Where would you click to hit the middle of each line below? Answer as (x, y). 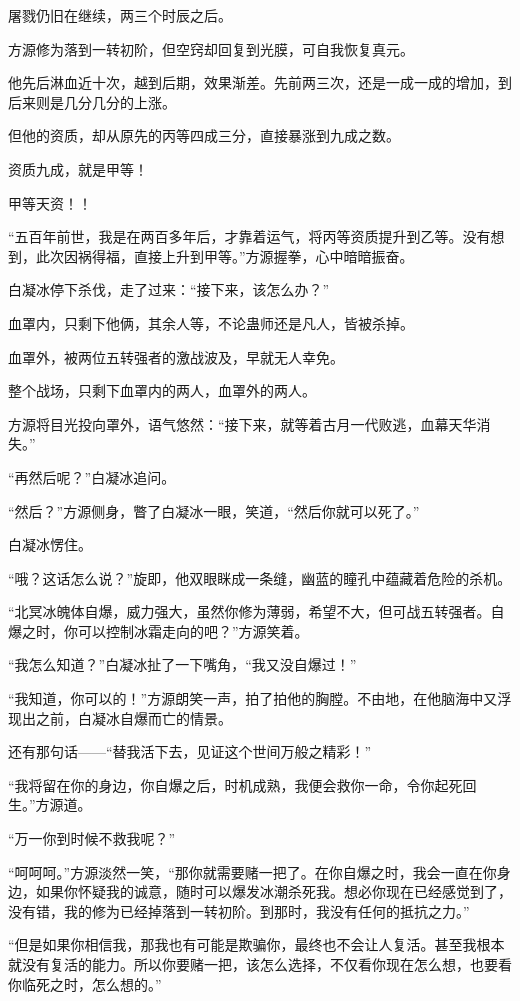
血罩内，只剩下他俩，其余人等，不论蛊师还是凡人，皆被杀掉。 (211, 322)
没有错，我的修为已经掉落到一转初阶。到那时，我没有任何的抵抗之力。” (239, 910)
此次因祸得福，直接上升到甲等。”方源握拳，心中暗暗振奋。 (224, 255)
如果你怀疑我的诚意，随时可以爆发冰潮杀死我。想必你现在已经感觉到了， (273, 891)
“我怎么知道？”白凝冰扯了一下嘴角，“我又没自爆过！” (182, 664)
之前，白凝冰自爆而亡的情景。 (133, 717)
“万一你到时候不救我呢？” (92, 838)
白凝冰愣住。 (50, 544)
